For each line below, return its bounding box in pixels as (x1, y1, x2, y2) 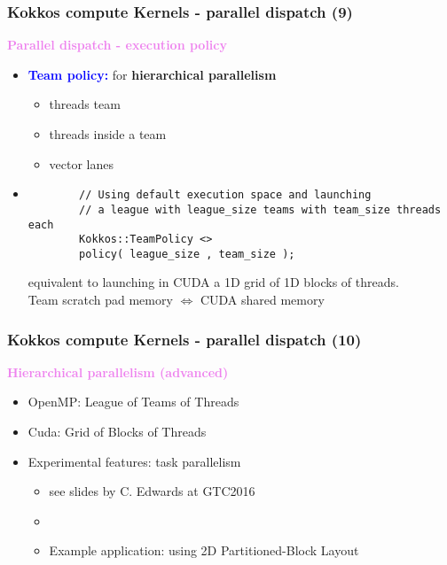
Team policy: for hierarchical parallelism (27, 65, 277, 83)
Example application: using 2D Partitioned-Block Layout (49, 541, 359, 560)
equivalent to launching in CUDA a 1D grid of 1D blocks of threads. (27, 273, 399, 291)
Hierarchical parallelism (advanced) (7, 362, 229, 381)
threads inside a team (49, 125, 167, 143)
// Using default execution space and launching (79, 189, 372, 202)
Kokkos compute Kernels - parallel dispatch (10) (7, 328, 362, 350)
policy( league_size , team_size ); (79, 247, 295, 260)
